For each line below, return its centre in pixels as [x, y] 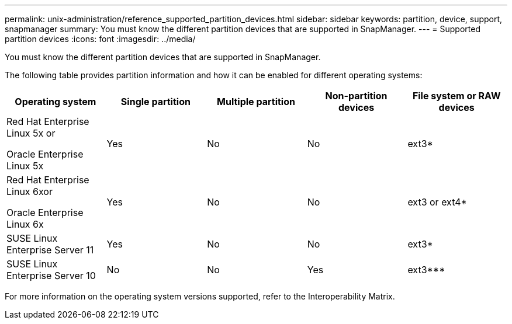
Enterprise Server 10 [51, 276]
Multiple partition [256, 102]
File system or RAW [456, 96]
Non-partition [356, 96]
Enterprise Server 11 [50, 250]
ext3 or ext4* [437, 202]
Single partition [155, 102]
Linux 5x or [31, 133]
